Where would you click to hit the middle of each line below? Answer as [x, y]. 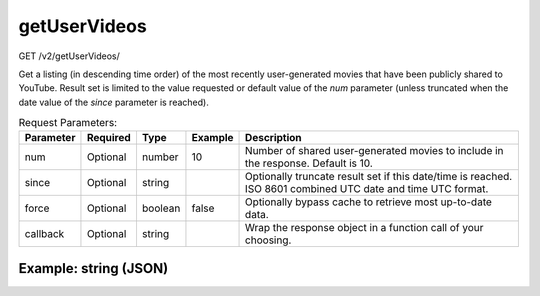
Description [273, 138]
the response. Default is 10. [309, 163]
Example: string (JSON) [93, 268]
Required [109, 138]
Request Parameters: [68, 123]
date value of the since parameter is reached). [113, 102]
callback [44, 234]
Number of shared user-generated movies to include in [374, 151]
